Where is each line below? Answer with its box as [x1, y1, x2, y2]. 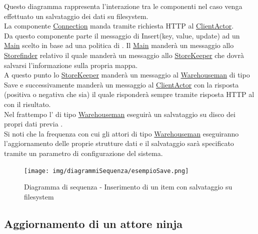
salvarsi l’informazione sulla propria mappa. [4, 59, 138, 70]
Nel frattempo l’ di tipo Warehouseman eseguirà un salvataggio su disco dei [4, 108, 235, 119]
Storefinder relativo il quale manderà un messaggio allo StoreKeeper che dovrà [4, 49, 244, 60]
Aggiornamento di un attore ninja [4, 215, 183, 231]
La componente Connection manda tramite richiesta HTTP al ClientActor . [4, 20, 234, 31]
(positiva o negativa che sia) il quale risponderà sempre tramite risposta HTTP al [4, 89, 254, 99]
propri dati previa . [4, 118, 63, 129]
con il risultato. [4, 98, 51, 109]
